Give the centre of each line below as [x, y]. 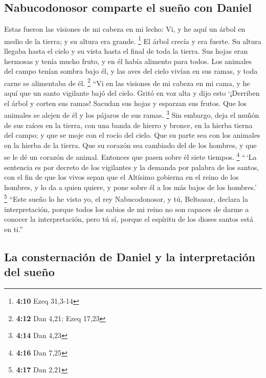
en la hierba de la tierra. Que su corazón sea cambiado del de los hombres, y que [130, 145]
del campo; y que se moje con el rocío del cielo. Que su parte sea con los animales [132, 135]
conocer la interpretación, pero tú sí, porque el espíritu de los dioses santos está [129, 219]
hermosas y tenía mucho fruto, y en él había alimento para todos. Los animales [128, 61]
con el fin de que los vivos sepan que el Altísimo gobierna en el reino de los [121, 177]
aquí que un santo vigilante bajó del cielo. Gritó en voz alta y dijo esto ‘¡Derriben [132, 93]
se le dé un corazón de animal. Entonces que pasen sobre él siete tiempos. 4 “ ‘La [130, 156]
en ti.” [14, 229]
